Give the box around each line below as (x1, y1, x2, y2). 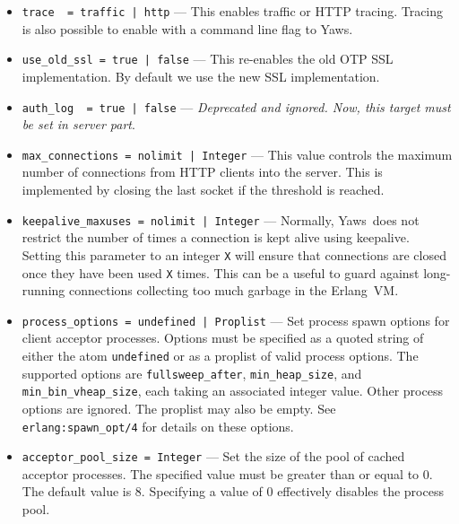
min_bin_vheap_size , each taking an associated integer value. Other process (22, 381, 443, 400)
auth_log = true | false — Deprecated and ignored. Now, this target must (22, 97, 451, 116)
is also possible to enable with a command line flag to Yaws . (22, 19, 353, 38)
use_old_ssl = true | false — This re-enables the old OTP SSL (22, 49, 394, 68)
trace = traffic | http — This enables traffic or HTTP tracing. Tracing (22, 2, 444, 20)
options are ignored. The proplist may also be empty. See (22, 398, 336, 417)
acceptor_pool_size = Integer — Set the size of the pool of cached (22, 447, 405, 466)
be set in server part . (22, 115, 135, 134)
